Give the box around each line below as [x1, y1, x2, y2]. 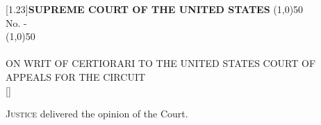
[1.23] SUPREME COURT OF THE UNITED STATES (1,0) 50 [6, 2, 304, 16]
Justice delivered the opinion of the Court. [6, 106, 188, 121]
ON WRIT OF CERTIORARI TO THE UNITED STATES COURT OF [6, 56, 316, 70]
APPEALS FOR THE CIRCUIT [6, 69, 146, 84]
